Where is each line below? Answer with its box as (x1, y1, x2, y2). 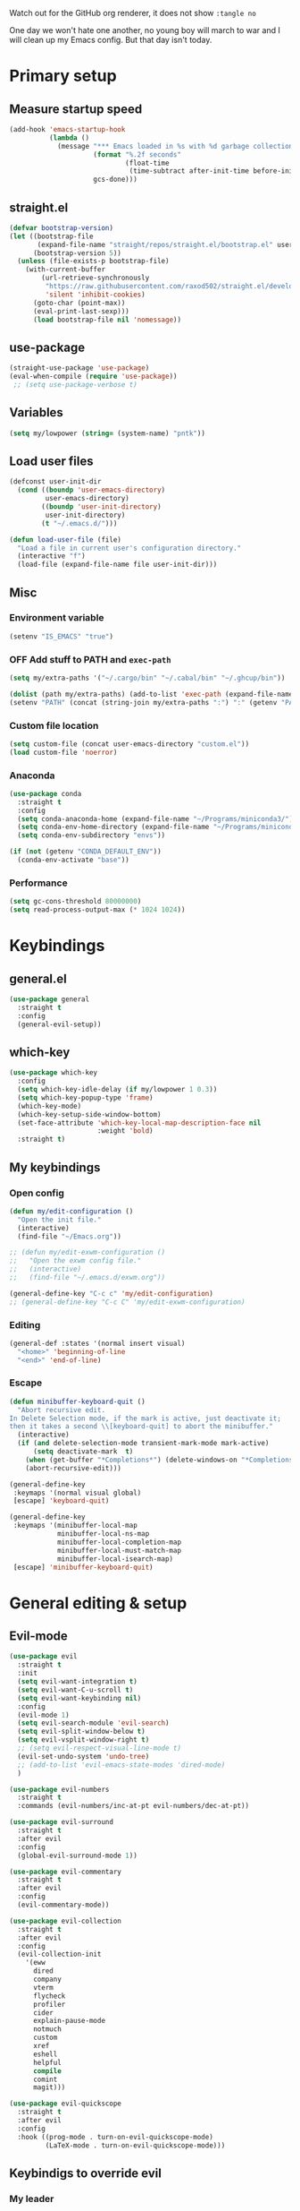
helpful (32, 2058, 62, 2067)
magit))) (32, 2083, 66, 2092)
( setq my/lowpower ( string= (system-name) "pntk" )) (9, 429, 205, 438)
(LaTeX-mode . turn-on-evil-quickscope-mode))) (45, 2140, 226, 2150)
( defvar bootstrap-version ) (9, 223, 114, 232)
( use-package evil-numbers (9, 1785, 110, 1794)
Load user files (9, 453, 94, 468)
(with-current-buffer (25, 265, 105, 274)
